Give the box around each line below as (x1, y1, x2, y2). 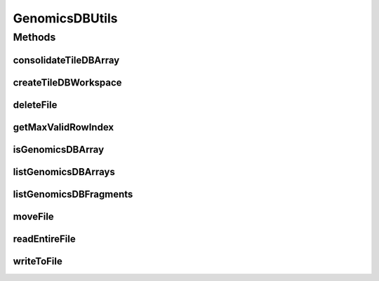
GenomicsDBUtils (13, 11, 118, 26)
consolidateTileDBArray (13, 54, 120, 66)
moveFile (13, 210, 54, 222)
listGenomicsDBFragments (13, 188, 133, 200)
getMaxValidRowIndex (13, 121, 114, 133)
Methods (13, 31, 56, 43)
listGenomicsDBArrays (13, 165, 115, 178)
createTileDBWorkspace (13, 76, 122, 88)
